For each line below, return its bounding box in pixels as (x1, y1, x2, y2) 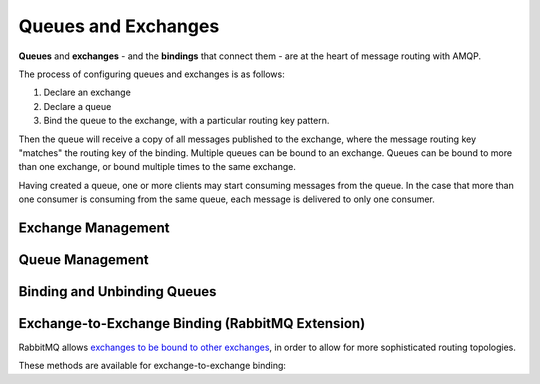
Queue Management (18, 251, 149, 268)
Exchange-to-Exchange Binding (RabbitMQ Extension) (18, 315, 366, 332)
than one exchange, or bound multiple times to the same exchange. (18, 161, 297, 173)
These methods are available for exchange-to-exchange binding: (18, 360, 287, 372)
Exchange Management (18, 219, 170, 236)
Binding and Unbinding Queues (18, 283, 217, 300)
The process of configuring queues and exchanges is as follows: (18, 68, 285, 80)
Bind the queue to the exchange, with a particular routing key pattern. (43, 115, 330, 127)
